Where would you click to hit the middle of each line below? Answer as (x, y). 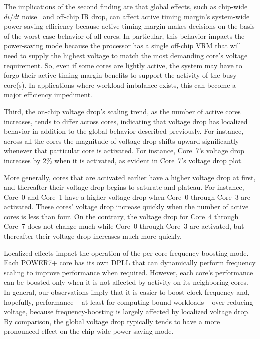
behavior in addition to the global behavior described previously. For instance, (124, 131)
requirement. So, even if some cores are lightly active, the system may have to (123, 65)
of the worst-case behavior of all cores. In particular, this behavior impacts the (124, 36)
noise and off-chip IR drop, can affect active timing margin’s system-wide (136, 16)
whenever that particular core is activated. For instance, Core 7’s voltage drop (124, 151)
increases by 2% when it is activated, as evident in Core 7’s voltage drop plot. (124, 160)
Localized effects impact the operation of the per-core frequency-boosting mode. (126, 252)
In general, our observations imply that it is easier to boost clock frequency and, (127, 292)
